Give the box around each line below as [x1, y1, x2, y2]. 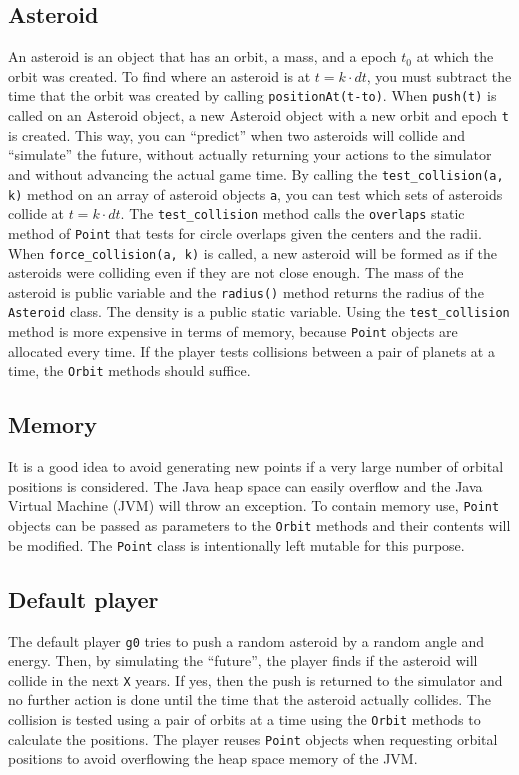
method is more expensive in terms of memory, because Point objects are [8, 321, 458, 342]
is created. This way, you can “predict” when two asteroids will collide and [8, 124, 465, 145]
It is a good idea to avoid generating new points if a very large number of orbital [8, 456, 504, 477]
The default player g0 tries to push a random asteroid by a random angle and [8, 630, 485, 651]
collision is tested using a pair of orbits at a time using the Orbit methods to [8, 709, 481, 730]
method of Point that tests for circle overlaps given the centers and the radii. [8, 222, 482, 243]
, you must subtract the [366, 65, 512, 86]
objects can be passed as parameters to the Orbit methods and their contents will [8, 515, 511, 536]
